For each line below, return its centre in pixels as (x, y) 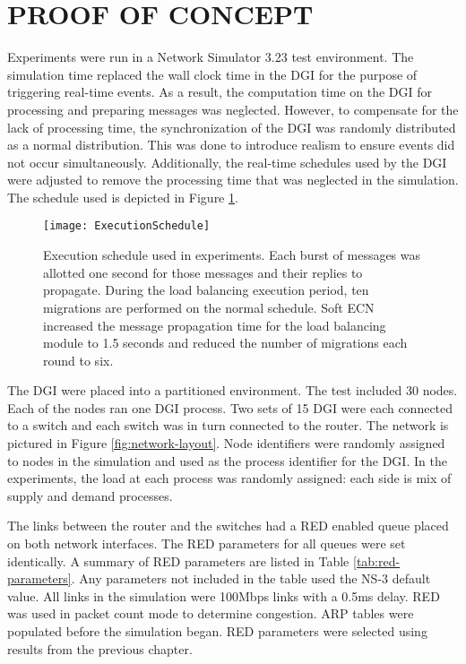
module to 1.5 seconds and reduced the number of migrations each (225, 343)
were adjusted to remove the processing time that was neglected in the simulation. (233, 180)
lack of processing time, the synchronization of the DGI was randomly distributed (232, 127)
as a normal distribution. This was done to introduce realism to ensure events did (231, 145)
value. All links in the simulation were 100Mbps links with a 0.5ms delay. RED (224, 595)
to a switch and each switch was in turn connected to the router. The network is (228, 425)
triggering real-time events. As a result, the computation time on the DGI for (220, 92)
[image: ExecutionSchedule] (127, 226)
